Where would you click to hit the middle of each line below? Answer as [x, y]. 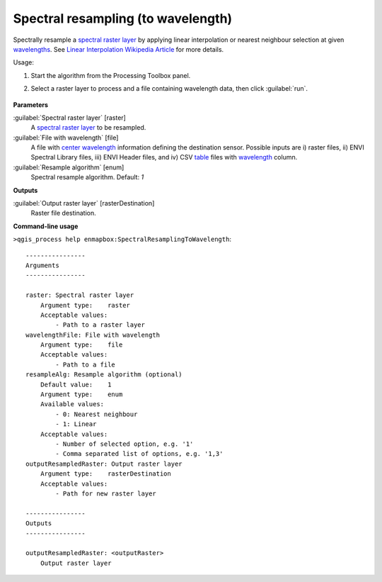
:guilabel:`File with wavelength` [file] [66, 138]
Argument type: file [81, 345]
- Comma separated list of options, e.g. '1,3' [139, 454]
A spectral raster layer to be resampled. [88, 128]
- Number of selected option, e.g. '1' [125, 444]
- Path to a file [86, 364]
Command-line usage [46, 226]
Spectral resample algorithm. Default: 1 [87, 177]
